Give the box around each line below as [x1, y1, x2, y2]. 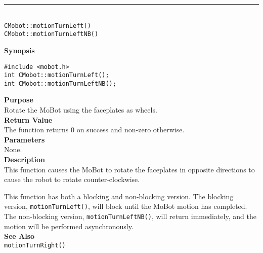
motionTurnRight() [4, 241, 66, 249]
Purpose [4, 94, 33, 105]
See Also [4, 231, 35, 241]
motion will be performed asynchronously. [4, 221, 134, 231]
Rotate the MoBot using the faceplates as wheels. [4, 104, 157, 115]
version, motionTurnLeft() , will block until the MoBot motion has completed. [4, 201, 247, 211]
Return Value [4, 114, 53, 125]
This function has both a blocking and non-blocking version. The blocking [4, 191, 234, 201]
